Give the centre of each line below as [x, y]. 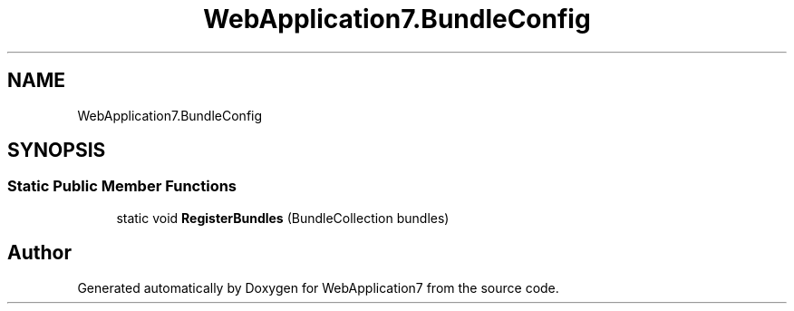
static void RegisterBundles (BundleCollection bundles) [283, 218]
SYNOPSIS [57, 151]
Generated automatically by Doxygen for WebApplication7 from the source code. [318, 287]
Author [39, 253]
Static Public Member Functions [122, 186]
